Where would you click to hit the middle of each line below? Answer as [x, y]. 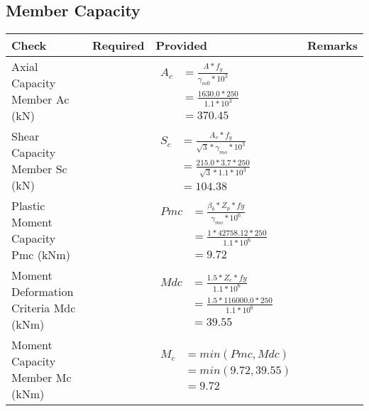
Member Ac [40, 99]
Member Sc [39, 169]
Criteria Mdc [44, 308]
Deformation [43, 292]
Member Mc [42, 378]
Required [119, 45]
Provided [182, 45]
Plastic [28, 206]
